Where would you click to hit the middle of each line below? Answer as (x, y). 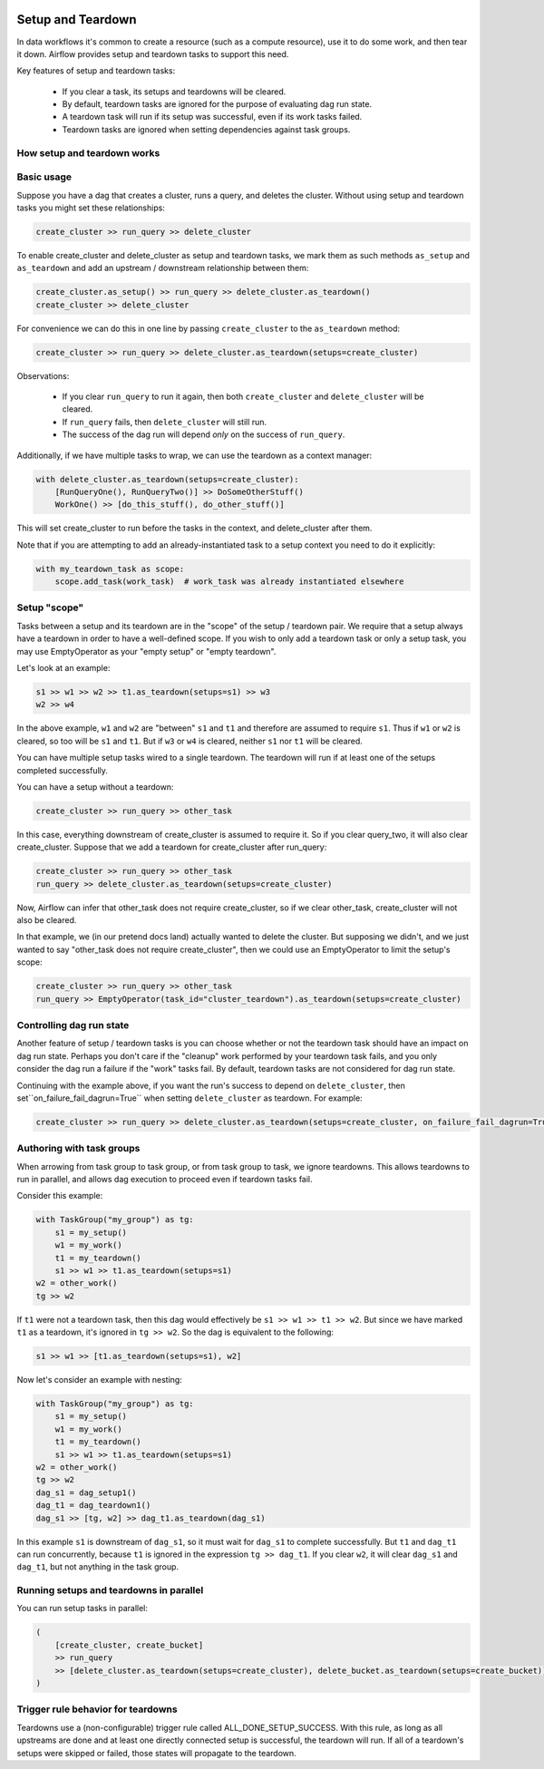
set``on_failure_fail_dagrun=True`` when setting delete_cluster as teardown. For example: (189, 1098)
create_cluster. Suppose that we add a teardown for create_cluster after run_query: (172, 847)
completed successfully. (63, 770)
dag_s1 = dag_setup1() (86, 1492)
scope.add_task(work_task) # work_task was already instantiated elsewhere (229, 582)
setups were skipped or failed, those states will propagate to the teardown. (156, 1753)
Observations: (43, 375)
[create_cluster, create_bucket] (129, 1645)
